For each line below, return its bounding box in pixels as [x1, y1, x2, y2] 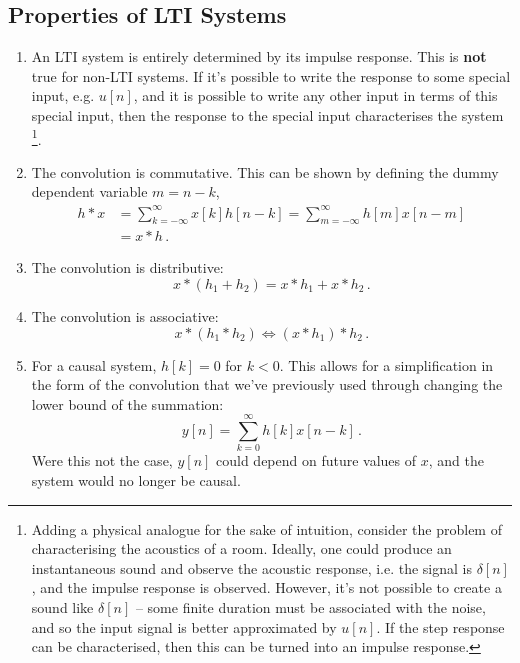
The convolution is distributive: [31, 257, 224, 278]
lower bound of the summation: [31, 393, 224, 414]
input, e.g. [31, 85, 95, 106]
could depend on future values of [216, 450, 417, 471]
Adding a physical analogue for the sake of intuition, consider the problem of [31, 518, 502, 539]
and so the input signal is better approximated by [31, 616, 337, 637]
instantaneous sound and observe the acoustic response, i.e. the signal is [31, 557, 472, 578]
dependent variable [31, 181, 148, 202]
